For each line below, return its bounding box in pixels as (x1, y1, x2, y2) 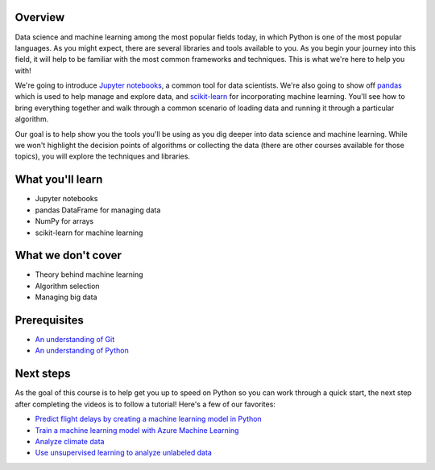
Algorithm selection (35, 281, 100, 291)
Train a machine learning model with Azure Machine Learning (35, 425, 239, 435)
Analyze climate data (35, 436, 105, 446)
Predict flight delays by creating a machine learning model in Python (35, 414, 262, 424)
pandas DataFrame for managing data (35, 205, 161, 215)
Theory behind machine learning (35, 270, 144, 279)
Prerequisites (14, 314, 84, 327)
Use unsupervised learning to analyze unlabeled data (35, 447, 213, 458)
